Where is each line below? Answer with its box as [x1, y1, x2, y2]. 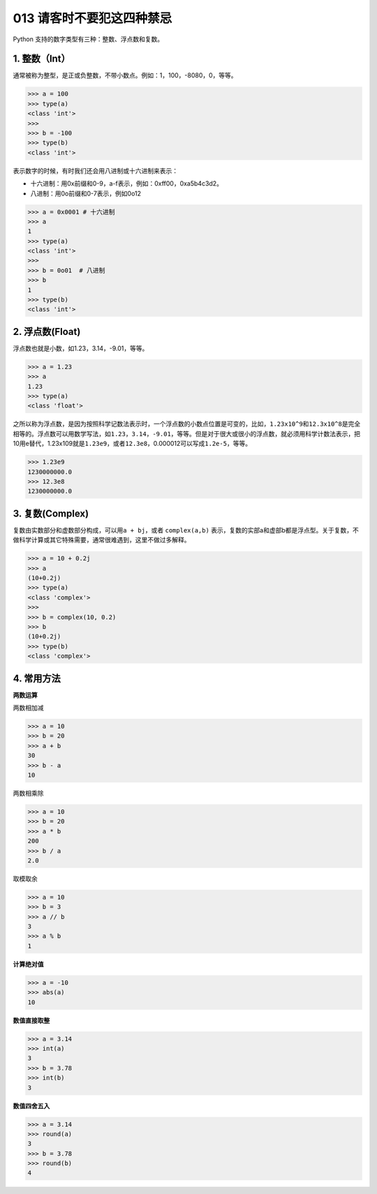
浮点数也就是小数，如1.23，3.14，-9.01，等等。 [13, 344, 149, 352]
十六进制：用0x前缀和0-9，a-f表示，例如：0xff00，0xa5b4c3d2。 [30, 179, 223, 188]
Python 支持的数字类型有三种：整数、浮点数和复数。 [13, 35, 164, 43]
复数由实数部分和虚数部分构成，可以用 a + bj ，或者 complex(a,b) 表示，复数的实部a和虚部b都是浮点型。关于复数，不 [13, 525, 360, 534]
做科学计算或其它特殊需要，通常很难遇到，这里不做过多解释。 [13, 536, 191, 544]
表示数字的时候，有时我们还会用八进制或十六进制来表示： [13, 166, 178, 174]
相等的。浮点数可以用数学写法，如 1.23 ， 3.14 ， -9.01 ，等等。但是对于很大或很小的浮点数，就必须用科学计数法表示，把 [13, 429, 361, 438]
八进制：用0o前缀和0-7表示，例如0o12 [30, 189, 142, 197]
